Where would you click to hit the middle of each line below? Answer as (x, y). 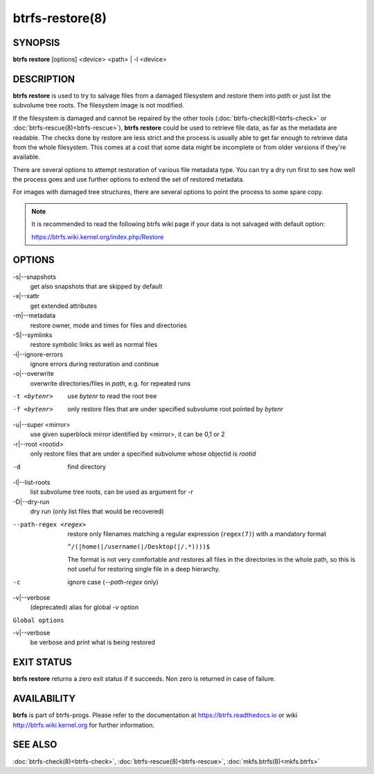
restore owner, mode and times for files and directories (108, 325)
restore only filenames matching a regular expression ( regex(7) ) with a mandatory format (197, 533)
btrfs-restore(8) (60, 18)
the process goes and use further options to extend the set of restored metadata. (129, 180)
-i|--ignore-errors (38, 354)
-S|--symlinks (33, 335)
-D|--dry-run (31, 501)
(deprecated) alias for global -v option (84, 608)
